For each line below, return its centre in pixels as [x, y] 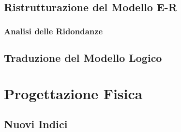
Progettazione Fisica [73, 93]
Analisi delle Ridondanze [53, 31]
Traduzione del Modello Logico [83, 58]
